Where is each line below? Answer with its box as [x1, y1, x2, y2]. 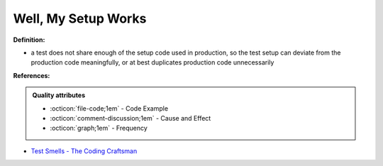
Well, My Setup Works [13, 11, 147, 26]
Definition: [13, 35, 45, 44]
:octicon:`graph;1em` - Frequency [50, 124, 148, 133]
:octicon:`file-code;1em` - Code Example [50, 104, 169, 113]
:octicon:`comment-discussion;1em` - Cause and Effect [50, 114, 211, 122]
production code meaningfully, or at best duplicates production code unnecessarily [30, 58, 274, 67]
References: [13, 71, 50, 79]
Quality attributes [32, 91, 85, 99]
